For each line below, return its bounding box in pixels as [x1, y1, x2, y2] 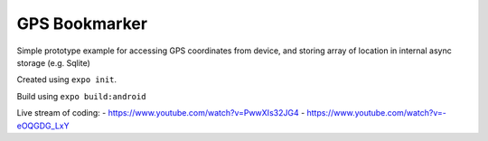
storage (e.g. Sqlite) [16, 57, 90, 68]
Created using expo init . [16, 74, 117, 85]
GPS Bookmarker [16, 14, 148, 33]
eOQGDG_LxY [16, 120, 70, 131]
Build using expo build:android [16, 90, 146, 101]
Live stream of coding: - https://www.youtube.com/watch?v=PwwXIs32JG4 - [16, 108, 305, 118]
